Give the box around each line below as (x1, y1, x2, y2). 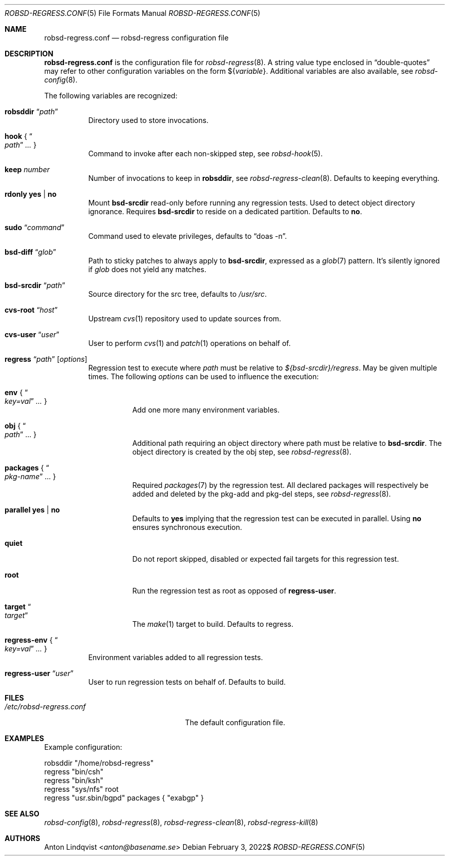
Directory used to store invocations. (88, 116, 209, 125)
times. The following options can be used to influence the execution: (88, 372, 319, 381)
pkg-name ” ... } (5, 472, 56, 481)
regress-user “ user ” (5, 669, 74, 678)
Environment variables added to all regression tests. (88, 653, 263, 662)
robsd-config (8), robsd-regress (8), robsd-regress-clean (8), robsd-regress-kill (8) (44, 818, 318, 827)
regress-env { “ (5, 636, 58, 644)
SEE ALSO (5, 809, 39, 818)
